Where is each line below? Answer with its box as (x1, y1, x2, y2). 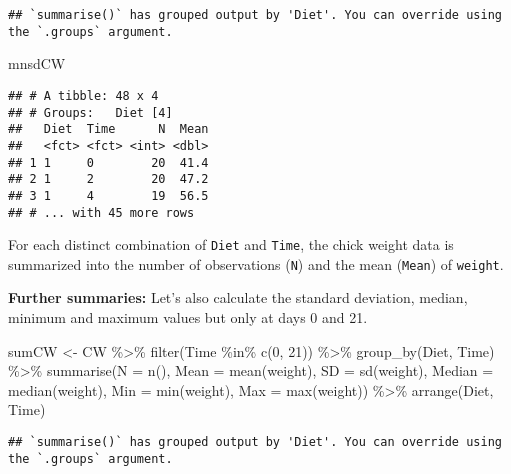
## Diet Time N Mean (8, 122, 209, 137)
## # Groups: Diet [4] (8, 105, 173, 120)
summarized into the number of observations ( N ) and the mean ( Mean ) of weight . (8, 253, 504, 274)
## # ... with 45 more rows (8, 205, 195, 220)
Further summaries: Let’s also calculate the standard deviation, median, (8, 287, 468, 308)
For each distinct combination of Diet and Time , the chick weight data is (8, 234, 454, 255)
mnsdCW (8, 53, 66, 74)
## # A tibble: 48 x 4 (8, 88, 159, 103)
